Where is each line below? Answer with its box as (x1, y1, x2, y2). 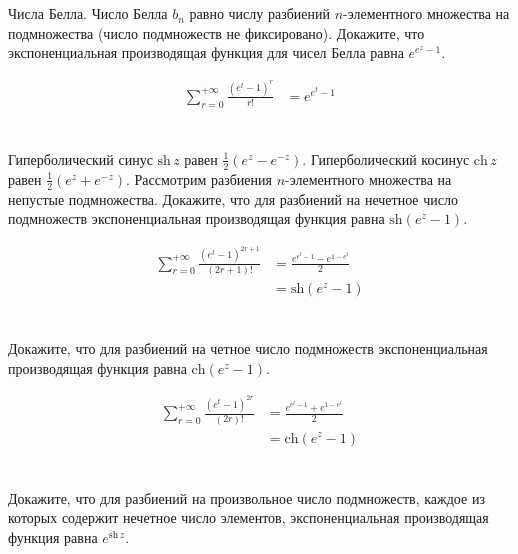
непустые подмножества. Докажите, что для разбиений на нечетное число (8, 188, 458, 209)
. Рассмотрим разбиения (126, 168, 272, 189)
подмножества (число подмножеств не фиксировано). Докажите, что (8, 22, 425, 43)
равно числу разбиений (189, 3, 330, 24)
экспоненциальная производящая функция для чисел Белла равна (8, 42, 404, 63)
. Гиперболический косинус (302, 148, 470, 169)
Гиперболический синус (8, 148, 153, 169)
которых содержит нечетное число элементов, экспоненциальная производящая (8, 507, 489, 528)
